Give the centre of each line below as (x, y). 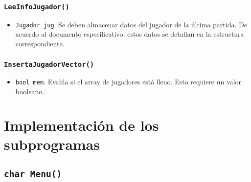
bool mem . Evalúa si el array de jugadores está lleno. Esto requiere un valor (128, 82)
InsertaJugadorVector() (49, 64)
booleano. (30, 91)
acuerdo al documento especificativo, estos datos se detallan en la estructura (130, 34)
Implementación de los (81, 125)
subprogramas (52, 144)
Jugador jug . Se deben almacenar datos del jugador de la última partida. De (131, 24)
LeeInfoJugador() (37, 7)
